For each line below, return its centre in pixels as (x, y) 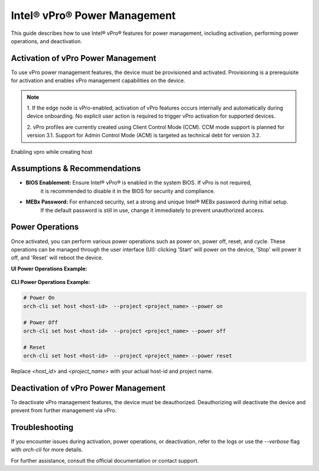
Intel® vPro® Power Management (93, 15)
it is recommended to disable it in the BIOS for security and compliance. (128, 191)
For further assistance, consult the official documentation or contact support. (105, 460)
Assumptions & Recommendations (76, 169)
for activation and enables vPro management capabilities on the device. (98, 80)
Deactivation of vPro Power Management (88, 388)
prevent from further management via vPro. (64, 411)
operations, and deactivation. (46, 41)
